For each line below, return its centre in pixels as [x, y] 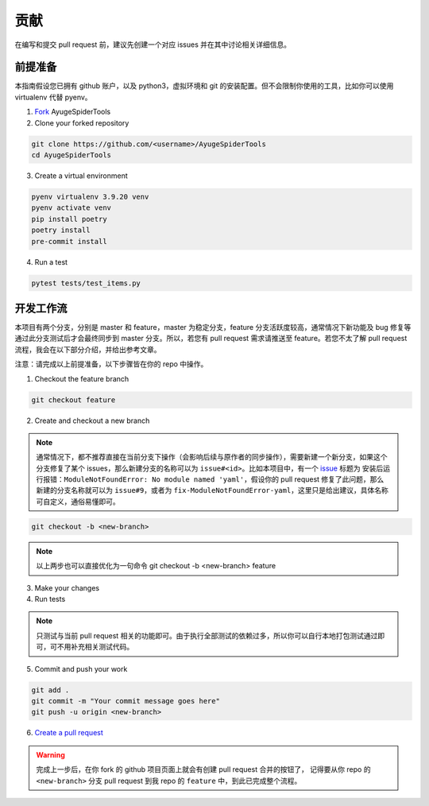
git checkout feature [73, 400]
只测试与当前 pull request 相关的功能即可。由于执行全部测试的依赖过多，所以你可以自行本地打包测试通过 [207, 635]
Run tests [50, 599]
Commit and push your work [81, 668]
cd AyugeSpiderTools [71, 155]
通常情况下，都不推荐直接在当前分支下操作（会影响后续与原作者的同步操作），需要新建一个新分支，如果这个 [212, 457]
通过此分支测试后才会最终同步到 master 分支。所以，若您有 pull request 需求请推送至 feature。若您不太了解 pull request [211, 339]
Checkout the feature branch [82, 378]
